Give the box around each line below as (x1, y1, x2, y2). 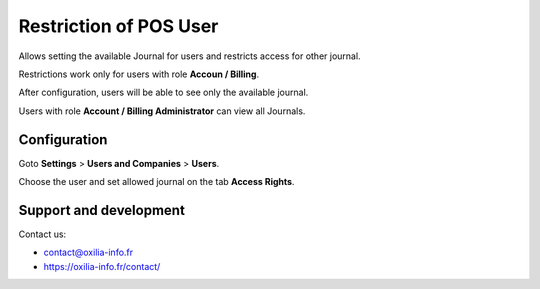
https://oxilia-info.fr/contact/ (43, 260, 161, 272)
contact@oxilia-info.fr (43, 246, 134, 259)
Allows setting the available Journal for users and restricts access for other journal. (18, 50, 361, 62)
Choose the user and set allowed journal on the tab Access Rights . (18, 176, 295, 188)
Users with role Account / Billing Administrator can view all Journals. (18, 105, 306, 117)
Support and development (18, 201, 185, 219)
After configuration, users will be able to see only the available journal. (18, 86, 309, 99)
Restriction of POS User (18, 15, 219, 37)
